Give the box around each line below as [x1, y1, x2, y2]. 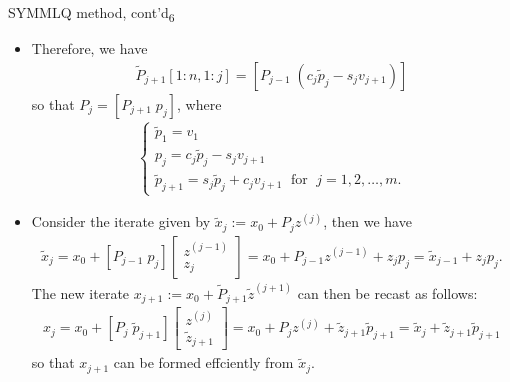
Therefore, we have [31, 38, 148, 59]
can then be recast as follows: [297, 282, 478, 303]
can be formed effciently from [113, 352, 294, 373]
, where [177, 93, 222, 114]
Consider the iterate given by [31, 211, 211, 232]
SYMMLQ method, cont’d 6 [8, 2, 175, 25]
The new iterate [31, 282, 130, 303]
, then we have [323, 211, 412, 232]
